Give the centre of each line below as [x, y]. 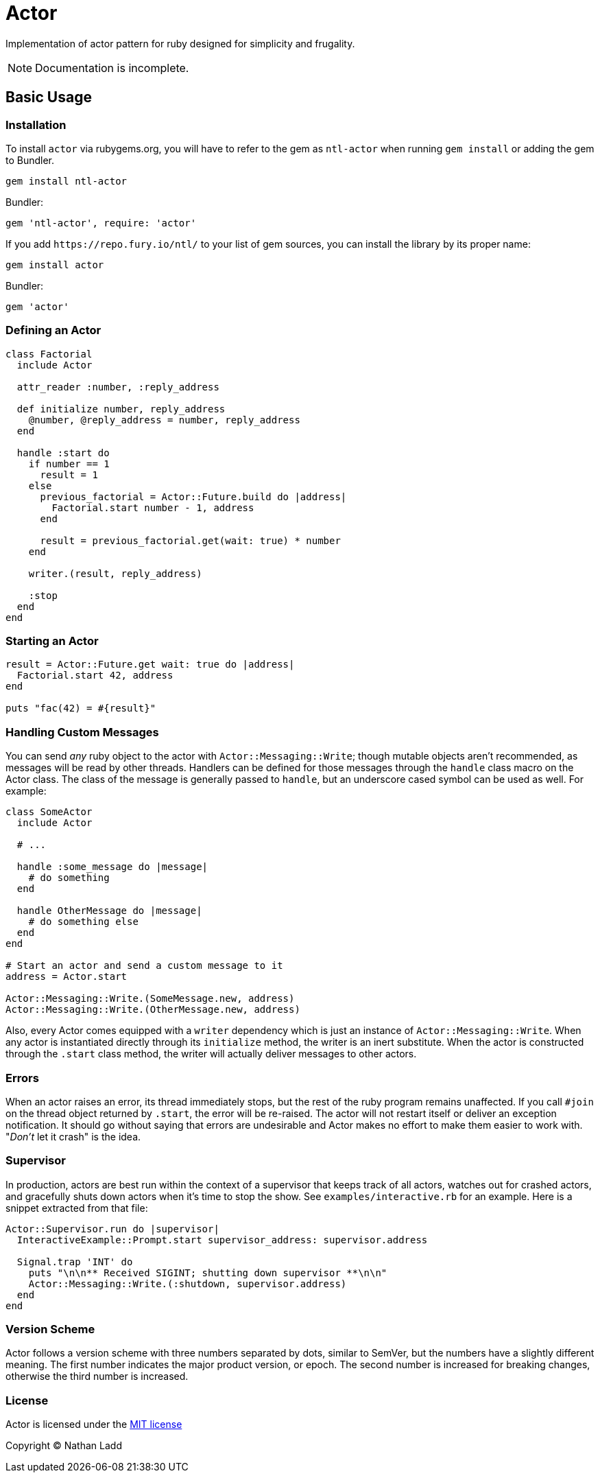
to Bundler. [30, 160]
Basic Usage [49, 97]
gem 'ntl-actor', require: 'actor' [101, 223]
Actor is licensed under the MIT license [94, 1424]
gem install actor [55, 265]
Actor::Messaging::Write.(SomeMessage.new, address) [150, 999]
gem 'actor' [37, 306]
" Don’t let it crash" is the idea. [73, 1136]
